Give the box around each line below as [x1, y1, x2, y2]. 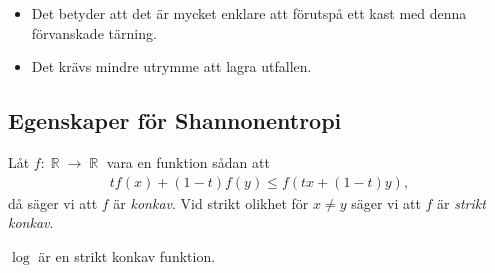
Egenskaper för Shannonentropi [8, 105, 342, 136]
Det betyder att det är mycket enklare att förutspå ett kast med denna [31, 3, 467, 23]
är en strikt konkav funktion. [38, 245, 216, 266]
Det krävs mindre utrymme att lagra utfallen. [31, 56, 312, 77]
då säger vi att [8, 192, 98, 213]
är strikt [437, 192, 486, 213]
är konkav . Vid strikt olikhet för [113, 192, 309, 213]
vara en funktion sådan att [106, 151, 270, 172]
